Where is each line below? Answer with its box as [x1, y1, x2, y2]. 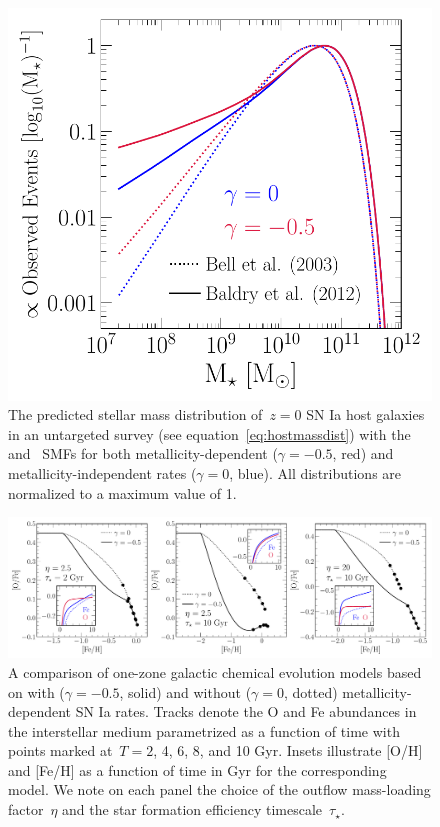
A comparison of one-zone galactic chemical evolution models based [8, 661, 422, 682]
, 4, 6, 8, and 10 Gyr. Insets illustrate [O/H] [153, 740, 423, 761]
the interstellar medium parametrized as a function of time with [8, 720, 400, 741]
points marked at [8, 740, 113, 761]
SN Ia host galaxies [306, 404, 425, 425]
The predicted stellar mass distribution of [8, 404, 263, 425]
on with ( [8, 681, 65, 702]
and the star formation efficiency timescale [62, 799, 323, 820]
